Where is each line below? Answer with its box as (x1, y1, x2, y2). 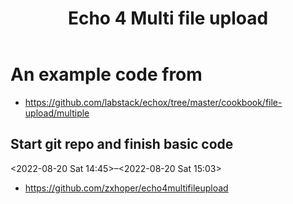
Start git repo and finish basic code (10, 136, 234, 153)
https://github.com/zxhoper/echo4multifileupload (24, 182, 229, 194)
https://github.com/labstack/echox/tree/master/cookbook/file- (24, 96, 283, 108)
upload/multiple (24, 107, 90, 119)
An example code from (10, 63, 203, 86)
